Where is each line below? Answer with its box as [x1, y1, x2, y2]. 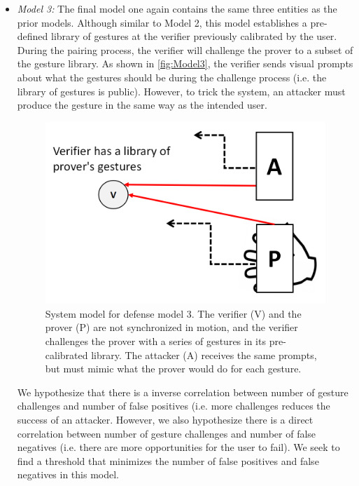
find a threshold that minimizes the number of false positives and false [17, 453, 319, 468]
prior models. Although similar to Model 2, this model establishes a [17, 15, 307, 29]
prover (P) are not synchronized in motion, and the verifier [45, 320, 298, 335]
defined [17, 29, 48, 43]
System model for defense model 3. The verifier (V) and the [45, 306, 302, 320]
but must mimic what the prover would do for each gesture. [45, 361, 302, 376]
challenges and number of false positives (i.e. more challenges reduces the [17, 398, 330, 413]
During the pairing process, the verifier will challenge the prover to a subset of [17, 42, 353, 57]
